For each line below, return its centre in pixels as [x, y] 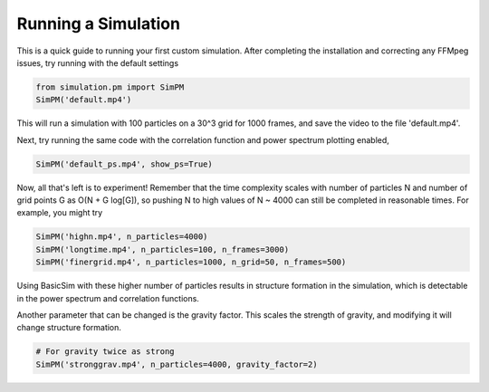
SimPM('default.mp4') [84, 100]
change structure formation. [69, 328]
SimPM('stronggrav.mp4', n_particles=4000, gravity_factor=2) [177, 364]
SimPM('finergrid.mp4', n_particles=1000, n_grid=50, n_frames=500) [191, 262]
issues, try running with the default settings [98, 62]
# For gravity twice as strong [105, 352]
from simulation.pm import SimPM [110, 87]
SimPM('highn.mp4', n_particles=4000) [122, 237]
